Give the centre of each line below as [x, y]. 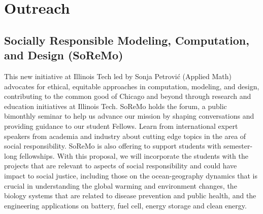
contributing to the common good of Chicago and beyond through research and [128, 96]
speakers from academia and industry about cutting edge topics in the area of [125, 136]
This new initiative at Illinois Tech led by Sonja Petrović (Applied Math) [118, 76]
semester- [238, 146]
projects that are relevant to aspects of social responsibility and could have [121, 166]
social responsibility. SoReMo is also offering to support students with [113, 146]
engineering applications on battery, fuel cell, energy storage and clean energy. [125, 205]
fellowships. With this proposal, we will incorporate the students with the [134, 155]
